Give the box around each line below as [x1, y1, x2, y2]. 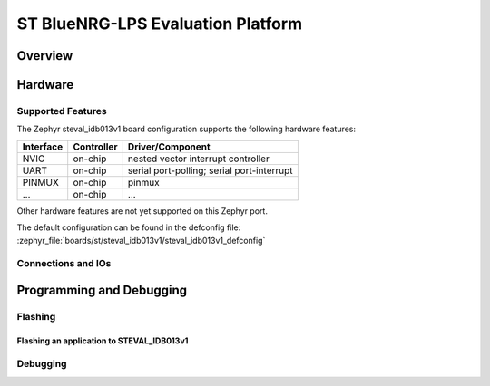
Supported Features [16, 104, 108, 117]
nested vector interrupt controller [127, 152, 269, 165]
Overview [16, 48, 73, 63]
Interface [22, 140, 64, 153]
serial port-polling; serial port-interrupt [127, 164, 294, 177]
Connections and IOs [16, 257, 112, 270]
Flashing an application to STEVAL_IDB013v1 [16, 335, 189, 346]
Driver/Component [127, 140, 211, 153]
